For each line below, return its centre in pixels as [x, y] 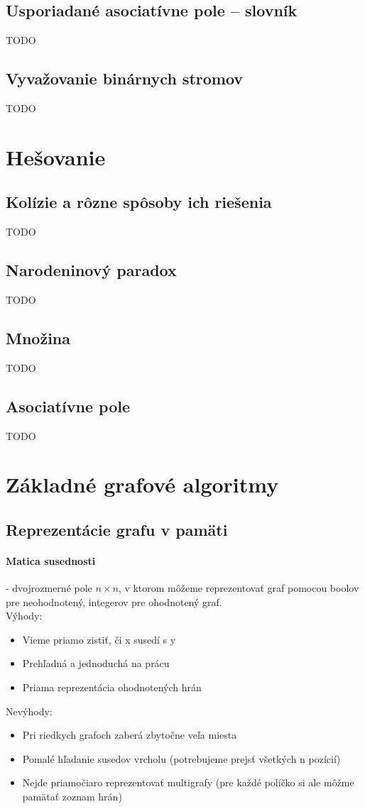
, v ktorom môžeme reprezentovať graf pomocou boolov [239, 588]
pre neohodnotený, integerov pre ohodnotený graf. [114, 601]
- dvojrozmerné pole [49, 588]
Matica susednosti [51, 560]
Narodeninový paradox [91, 270]
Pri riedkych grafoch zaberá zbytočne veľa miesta [130, 735]
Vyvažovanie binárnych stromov [125, 78]
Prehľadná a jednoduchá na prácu [96, 663]
